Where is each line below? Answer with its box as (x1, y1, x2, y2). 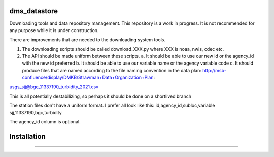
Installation (9, 132, 46, 141)
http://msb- (202, 67, 227, 73)
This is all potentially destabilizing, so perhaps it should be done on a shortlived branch (9, 93, 191, 99)
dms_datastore (9, 7, 58, 15)
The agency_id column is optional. (9, 119, 81, 125)
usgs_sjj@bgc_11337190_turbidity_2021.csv (9, 84, 99, 90)
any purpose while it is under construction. (9, 27, 99, 33)
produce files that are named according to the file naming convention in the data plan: (22, 67, 201, 73)
